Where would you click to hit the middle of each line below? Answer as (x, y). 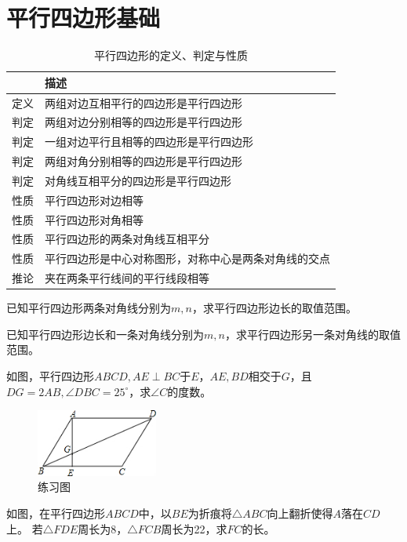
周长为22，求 (194, 528)
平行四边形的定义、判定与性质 (171, 55)
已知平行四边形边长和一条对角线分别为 (105, 334)
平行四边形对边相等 (94, 200)
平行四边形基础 (84, 18)
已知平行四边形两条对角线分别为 (89, 308)
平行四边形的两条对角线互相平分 (127, 239)
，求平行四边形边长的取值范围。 (274, 308)
